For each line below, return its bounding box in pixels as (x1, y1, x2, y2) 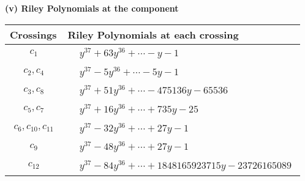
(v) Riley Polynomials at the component (5, 2, 179, 14)
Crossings (10, 27, 57, 42)
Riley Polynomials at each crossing (67, 27, 239, 42)
